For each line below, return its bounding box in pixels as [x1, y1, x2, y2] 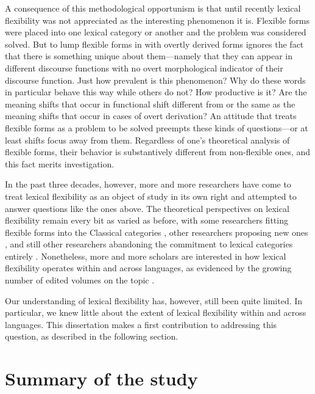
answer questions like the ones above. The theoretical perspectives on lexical [5, 202, 289, 214]
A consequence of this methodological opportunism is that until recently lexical [5, 2, 301, 14]
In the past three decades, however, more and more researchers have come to [5, 178, 291, 191]
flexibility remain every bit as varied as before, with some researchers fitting [5, 214, 288, 227]
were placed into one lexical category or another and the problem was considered [5, 26, 306, 38]
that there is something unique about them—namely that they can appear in [5, 49, 292, 62]
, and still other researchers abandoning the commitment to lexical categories [5, 238, 293, 250]
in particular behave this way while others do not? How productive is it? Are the [5, 86, 307, 98]
